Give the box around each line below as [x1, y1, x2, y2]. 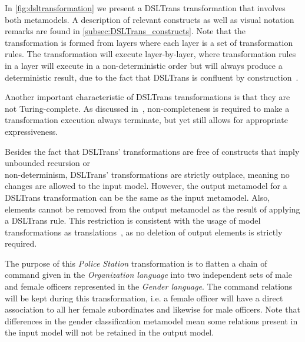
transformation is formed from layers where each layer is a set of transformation [5, 36, 293, 48]
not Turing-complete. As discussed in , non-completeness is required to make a [5, 102, 290, 114]
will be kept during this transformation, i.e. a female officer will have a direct [5, 291, 283, 304]
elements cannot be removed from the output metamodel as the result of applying [5, 202, 300, 215]
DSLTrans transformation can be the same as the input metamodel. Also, [5, 191, 270, 203]
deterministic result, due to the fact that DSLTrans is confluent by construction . [5, 71, 299, 83]
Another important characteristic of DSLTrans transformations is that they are [5, 91, 290, 103]
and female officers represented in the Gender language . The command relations [5, 280, 293, 293]
